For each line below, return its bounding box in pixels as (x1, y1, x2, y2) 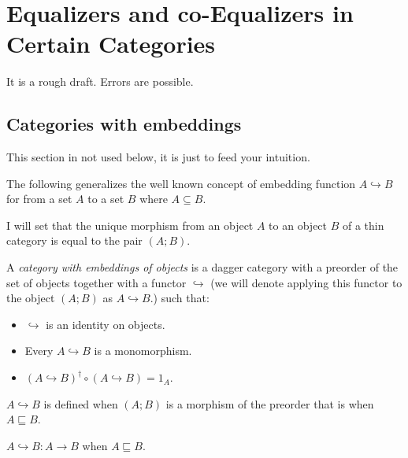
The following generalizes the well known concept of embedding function (6, 175, 356, 191)
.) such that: (150, 290, 210, 306)
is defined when (43, 395, 118, 412)
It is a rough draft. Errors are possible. (6, 73, 194, 90)
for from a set (6, 190, 72, 207)
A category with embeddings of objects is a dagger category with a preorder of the (6, 259, 399, 275)
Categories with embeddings (6, 112, 242, 136)
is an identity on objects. (46, 316, 165, 332)
